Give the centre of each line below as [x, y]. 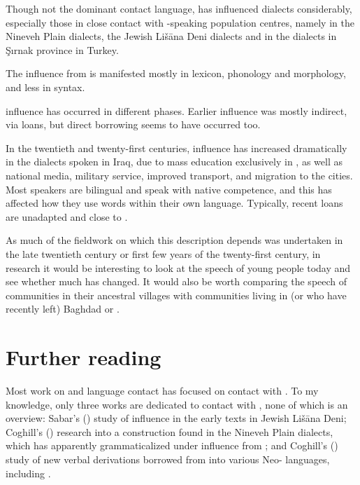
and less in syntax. [45, 87]
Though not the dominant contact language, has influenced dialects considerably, [179, 8]
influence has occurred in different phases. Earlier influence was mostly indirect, [177, 110]
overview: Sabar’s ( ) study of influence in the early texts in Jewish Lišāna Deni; [176, 418]
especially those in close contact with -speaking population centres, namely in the [180, 22]
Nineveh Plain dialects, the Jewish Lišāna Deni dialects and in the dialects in [171, 36]
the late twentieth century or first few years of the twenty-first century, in [163, 253]
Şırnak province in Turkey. [62, 49]
